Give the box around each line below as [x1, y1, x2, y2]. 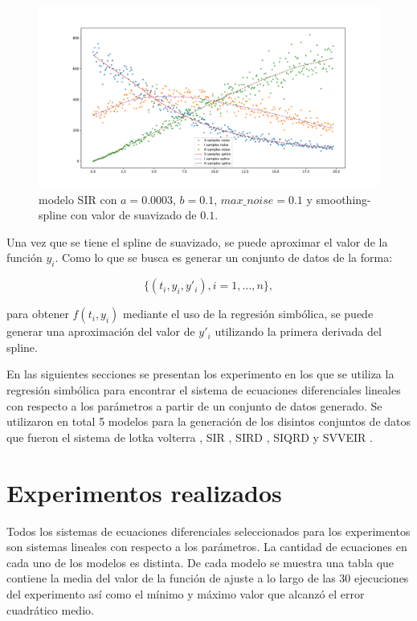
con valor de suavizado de [70, 206, 197, 223]
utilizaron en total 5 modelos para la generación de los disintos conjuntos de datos [6, 413, 411, 430]
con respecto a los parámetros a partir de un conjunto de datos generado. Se [6, 397, 382, 414]
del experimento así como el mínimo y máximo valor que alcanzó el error [6, 585, 365, 602]
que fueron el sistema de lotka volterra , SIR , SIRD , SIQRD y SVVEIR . [6, 428, 373, 445]
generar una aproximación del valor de [6, 323, 195, 340]
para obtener [6, 305, 69, 322]
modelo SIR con [39, 190, 117, 207]
